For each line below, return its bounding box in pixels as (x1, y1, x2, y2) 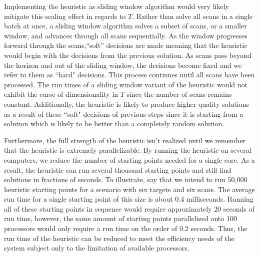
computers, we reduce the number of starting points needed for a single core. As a (4, 154, 255, 165)
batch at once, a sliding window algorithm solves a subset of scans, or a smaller (4, 20, 247, 31)
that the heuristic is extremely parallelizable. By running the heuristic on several (4, 145, 251, 155)
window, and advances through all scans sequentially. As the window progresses (4, 30, 247, 40)
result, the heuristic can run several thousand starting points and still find (4, 164, 231, 175)
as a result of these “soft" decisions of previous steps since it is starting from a (4, 108, 243, 119)
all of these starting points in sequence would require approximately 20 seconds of (4, 203, 254, 214)
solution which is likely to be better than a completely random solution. (4, 118, 224, 129)
